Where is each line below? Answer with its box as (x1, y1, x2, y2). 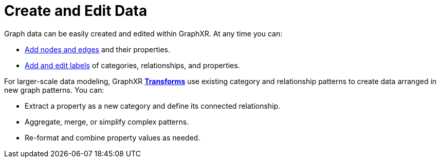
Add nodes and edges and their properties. (25, 45, 170, 54)
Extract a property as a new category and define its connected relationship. (25, 101, 281, 110)
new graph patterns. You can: (4, 85, 104, 94)
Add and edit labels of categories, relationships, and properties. (25, 60, 240, 70)
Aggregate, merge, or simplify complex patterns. (25, 117, 189, 126)
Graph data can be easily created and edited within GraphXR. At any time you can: (4, 29, 283, 38)
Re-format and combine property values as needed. (25, 133, 200, 142)
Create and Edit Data (4, 2, 148, 19)
